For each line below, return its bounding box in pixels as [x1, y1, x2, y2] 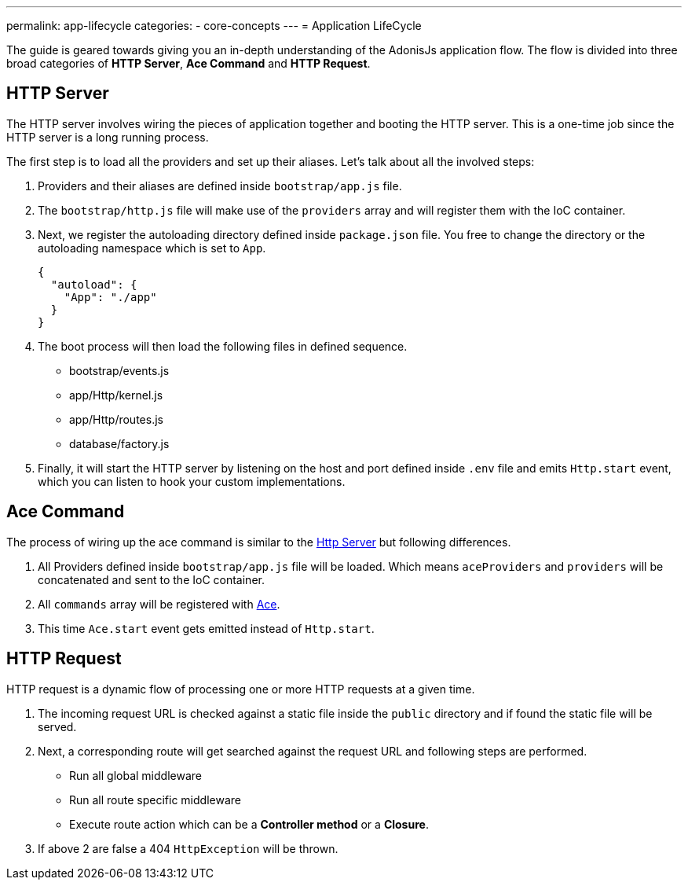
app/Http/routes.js [69, 412, 163, 426]
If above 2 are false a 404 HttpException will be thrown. [38, 841, 339, 855]
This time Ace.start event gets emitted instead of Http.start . [38, 621, 375, 635]
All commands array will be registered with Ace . [38, 597, 280, 611]
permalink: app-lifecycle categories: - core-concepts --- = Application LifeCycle [6, 19, 422, 32]
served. [38, 719, 77, 733]
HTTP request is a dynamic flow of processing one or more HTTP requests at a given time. [6, 682, 475, 696]
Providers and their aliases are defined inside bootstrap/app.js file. [38, 178, 402, 193]
